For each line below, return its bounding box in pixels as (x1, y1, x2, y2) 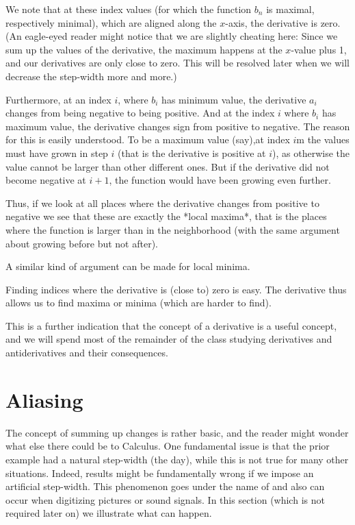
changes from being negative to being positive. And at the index (5, 106, 275, 120)
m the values (296, 132, 350, 147)
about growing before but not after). (5, 236, 158, 250)
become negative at (5, 173, 86, 187)
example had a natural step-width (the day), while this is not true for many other (5, 452, 349, 466)
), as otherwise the (272, 145, 350, 160)
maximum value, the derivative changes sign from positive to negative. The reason (5, 119, 350, 133)
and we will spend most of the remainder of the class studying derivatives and (5, 332, 332, 346)
